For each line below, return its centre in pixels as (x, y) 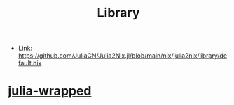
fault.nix (30, 63)
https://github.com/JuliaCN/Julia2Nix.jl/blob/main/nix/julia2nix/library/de (122, 56)
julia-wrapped (50, 91)
